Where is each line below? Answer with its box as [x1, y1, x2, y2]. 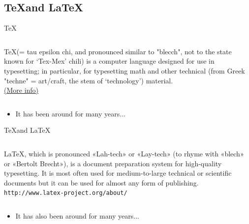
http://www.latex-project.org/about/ [4, 189, 127, 197]
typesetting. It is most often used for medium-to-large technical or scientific [4, 168, 232, 178]
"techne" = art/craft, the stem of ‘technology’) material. [4, 75, 173, 85]
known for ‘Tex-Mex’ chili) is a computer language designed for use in [4, 56, 215, 66]
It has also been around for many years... [15, 210, 139, 221]
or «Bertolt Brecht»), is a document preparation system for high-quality [4, 158, 222, 168]
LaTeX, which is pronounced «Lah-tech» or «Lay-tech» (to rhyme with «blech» [4, 148, 244, 158]
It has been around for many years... [15, 108, 125, 118]
